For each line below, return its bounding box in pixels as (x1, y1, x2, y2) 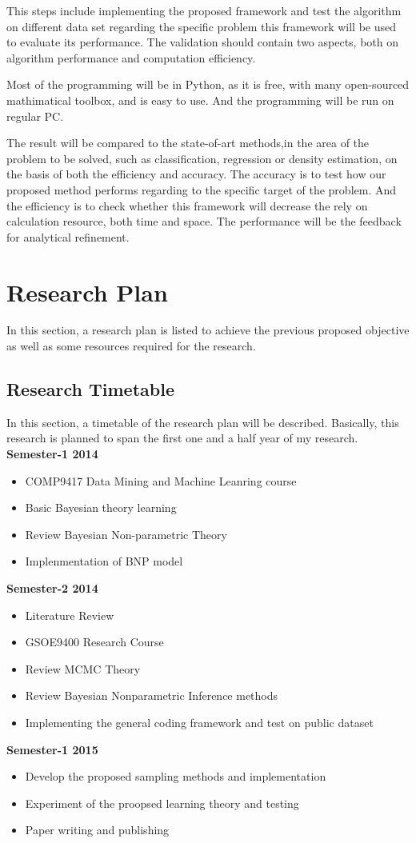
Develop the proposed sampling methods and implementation (25, 768, 326, 785)
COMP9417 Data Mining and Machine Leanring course (25, 472, 297, 489)
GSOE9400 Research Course (25, 633, 164, 650)
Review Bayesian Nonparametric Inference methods (25, 687, 278, 704)
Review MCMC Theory (25, 660, 141, 677)
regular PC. (6, 107, 64, 124)
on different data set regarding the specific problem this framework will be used (6, 18, 397, 34)
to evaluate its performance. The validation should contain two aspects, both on (6, 34, 398, 50)
